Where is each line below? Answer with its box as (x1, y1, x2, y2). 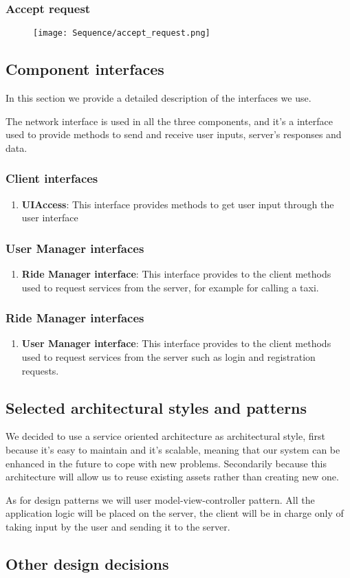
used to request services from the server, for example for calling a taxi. (21, 280, 319, 294)
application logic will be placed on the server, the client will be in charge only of (6, 506, 344, 520)
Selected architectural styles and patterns (6, 397, 307, 418)
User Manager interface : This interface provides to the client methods (21, 336, 331, 351)
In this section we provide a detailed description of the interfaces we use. (6, 91, 311, 105)
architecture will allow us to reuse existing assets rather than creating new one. (6, 469, 339, 484)
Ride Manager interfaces (6, 309, 144, 326)
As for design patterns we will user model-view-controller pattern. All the (6, 492, 315, 507)
